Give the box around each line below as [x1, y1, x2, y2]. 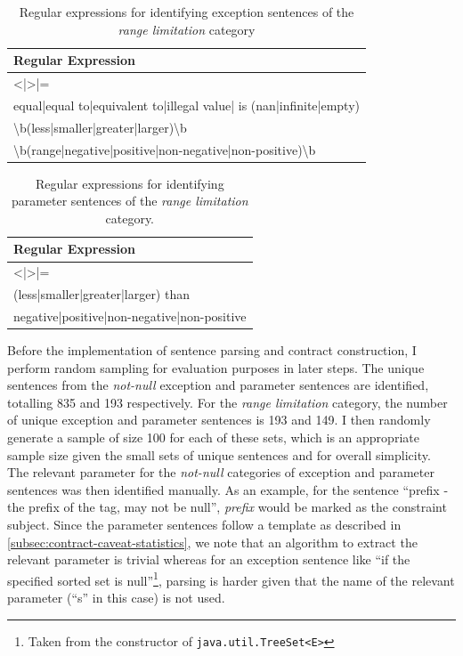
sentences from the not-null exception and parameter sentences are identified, [7, 376, 429, 394]
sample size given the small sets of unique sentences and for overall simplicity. [7, 445, 431, 464]
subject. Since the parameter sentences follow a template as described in [7, 515, 402, 533]
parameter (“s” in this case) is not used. [7, 588, 225, 607]
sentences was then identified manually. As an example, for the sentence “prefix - [7, 480, 449, 498]
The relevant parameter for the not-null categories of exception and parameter [7, 463, 435, 482]
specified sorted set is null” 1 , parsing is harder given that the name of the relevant [7, 568, 455, 589]
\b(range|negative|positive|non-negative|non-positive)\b [13, 140, 316, 158]
